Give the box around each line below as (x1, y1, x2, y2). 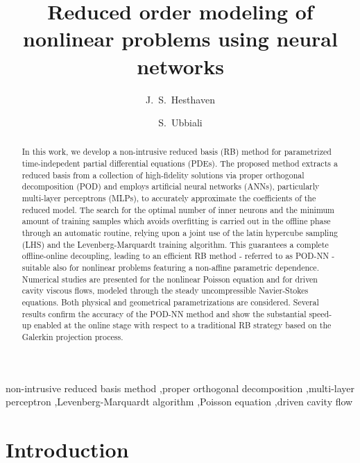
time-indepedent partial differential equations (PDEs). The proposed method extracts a (22, 158, 338, 169)
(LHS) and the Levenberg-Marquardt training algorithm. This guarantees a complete (22, 238, 329, 250)
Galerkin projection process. (22, 330, 123, 342)
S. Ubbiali (158, 115, 203, 130)
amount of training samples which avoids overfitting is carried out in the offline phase (22, 215, 331, 227)
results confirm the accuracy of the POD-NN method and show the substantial (22, 308, 307, 319)
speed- (309, 308, 332, 319)
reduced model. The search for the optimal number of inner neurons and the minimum (22, 203, 335, 215)
